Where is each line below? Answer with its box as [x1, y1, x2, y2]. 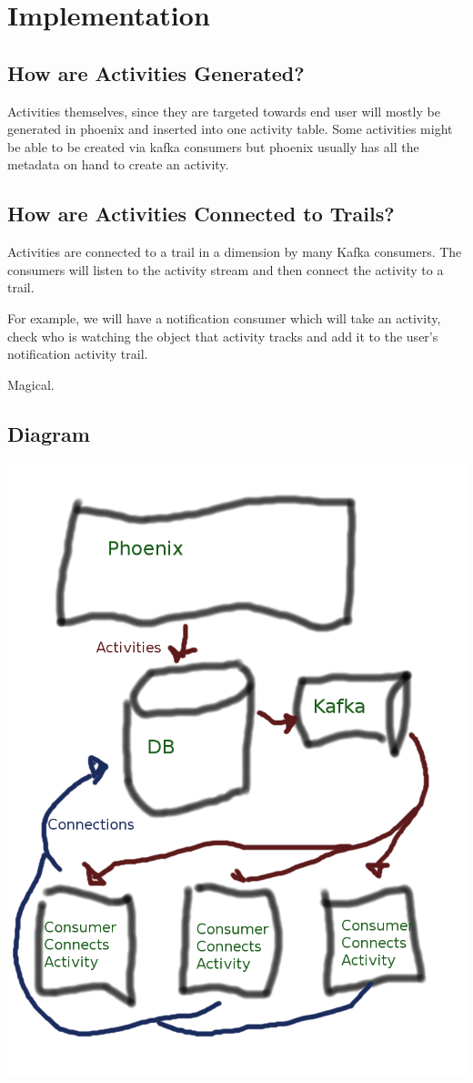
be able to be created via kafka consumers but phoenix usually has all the [7, 137, 419, 156]
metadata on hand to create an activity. [7, 155, 229, 174]
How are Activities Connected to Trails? [7, 199, 395, 228]
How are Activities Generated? [7, 58, 305, 87]
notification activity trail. [7, 344, 148, 363]
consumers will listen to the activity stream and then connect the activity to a [7, 260, 444, 279]
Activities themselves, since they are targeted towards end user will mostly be [7, 101, 440, 120]
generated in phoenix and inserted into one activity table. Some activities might [7, 119, 453, 138]
